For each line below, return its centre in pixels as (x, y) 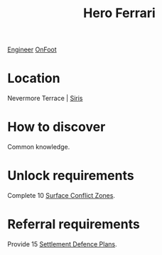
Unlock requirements (71, 176)
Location (34, 78)
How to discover (56, 127)
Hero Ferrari (119, 13)
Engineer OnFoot (32, 50)
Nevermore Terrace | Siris (45, 99)
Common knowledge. (39, 147)
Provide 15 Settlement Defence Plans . (62, 244)
